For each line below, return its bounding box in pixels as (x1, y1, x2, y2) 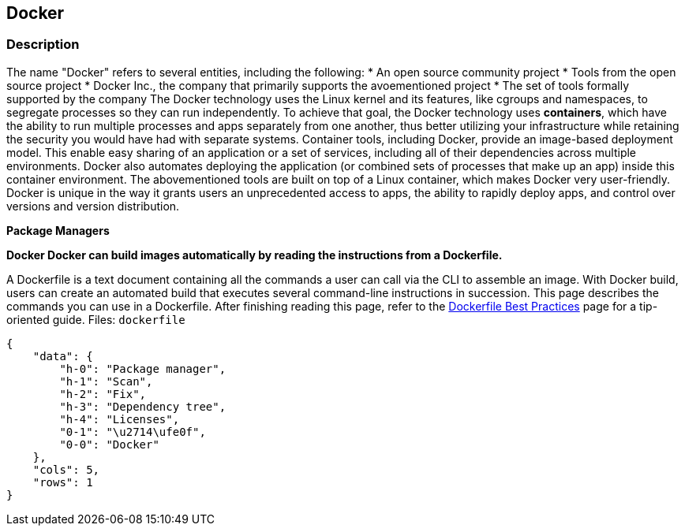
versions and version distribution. (6, 199, 180, 213)
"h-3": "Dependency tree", (59, 400, 226, 413)
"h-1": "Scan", (59, 374, 153, 388)
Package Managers (6, 223, 110, 237)
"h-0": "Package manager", (59, 362, 226, 375)
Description (6, 36, 80, 53)
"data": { (32, 349, 93, 363)
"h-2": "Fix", (59, 387, 147, 400)
